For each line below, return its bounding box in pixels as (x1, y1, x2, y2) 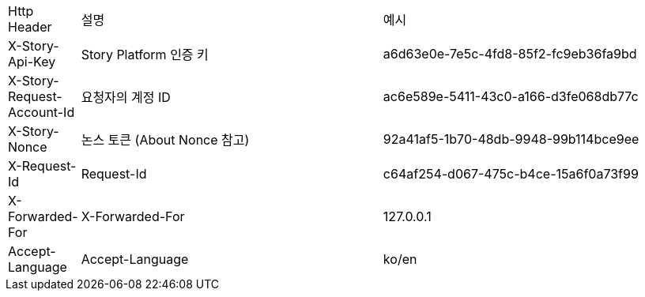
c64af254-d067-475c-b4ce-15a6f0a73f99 (383, 166, 639, 182)
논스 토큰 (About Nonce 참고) (81, 132, 250, 148)
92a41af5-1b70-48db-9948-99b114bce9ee (383, 131, 639, 147)
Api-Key (8, 54, 56, 70)
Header (8, 19, 52, 35)
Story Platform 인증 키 (81, 47, 209, 62)
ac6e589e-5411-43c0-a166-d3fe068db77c (383, 88, 639, 104)
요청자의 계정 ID (81, 89, 171, 105)
